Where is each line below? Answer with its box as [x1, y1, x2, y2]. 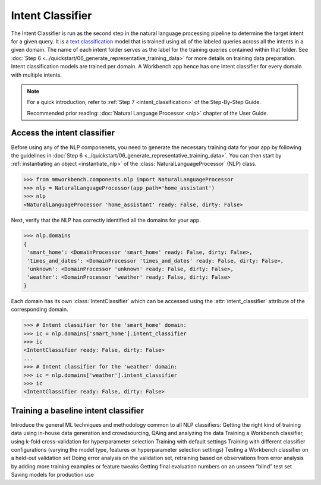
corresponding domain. [11, 306, 68, 313]
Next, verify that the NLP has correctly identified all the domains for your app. [11, 216, 202, 223]
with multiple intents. [11, 71, 62, 78]
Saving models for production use [11, 471, 95, 478]
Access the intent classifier [11, 128, 115, 138]
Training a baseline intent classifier [11, 405, 144, 415]
